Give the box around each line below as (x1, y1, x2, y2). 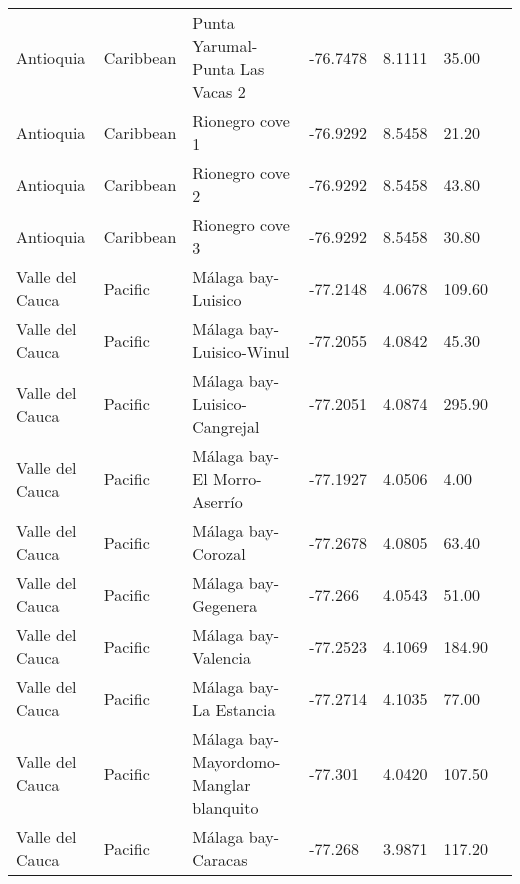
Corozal (192, 542, 246, 565)
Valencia (192, 646, 251, 669)
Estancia (215, 698, 276, 721)
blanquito (192, 796, 259, 819)
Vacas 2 (192, 80, 246, 103)
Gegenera (192, 594, 258, 617)
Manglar (192, 773, 251, 796)
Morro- (212, 467, 262, 490)
